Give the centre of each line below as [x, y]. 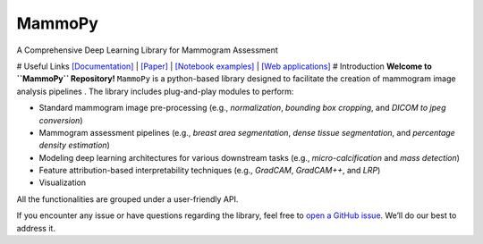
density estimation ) [75, 145]
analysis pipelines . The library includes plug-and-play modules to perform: [155, 91]
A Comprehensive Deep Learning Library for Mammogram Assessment [148, 50]
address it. [36, 228]
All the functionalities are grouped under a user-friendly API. [127, 199]
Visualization [63, 182]
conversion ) [61, 120]
